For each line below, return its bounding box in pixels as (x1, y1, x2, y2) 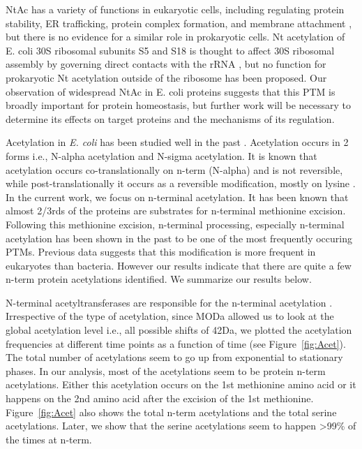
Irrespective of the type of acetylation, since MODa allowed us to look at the (6, 309, 334, 323)
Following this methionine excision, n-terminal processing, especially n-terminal (6, 216, 345, 231)
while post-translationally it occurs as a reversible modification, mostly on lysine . (6, 176, 356, 191)
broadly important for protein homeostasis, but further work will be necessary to (6, 98, 352, 112)
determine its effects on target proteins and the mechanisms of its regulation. (6, 111, 335, 126)
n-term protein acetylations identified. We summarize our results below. (6, 272, 312, 286)
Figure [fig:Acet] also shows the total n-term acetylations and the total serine (6, 404, 337, 419)
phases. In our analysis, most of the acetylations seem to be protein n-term (6, 363, 326, 378)
